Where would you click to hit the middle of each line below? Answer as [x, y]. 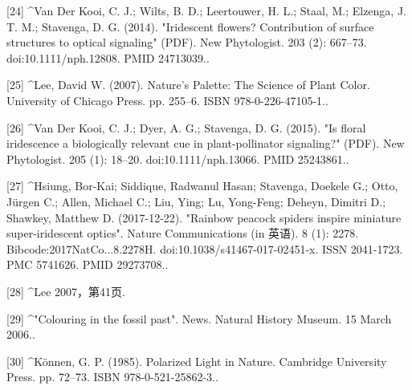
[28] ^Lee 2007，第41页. [66, 291]
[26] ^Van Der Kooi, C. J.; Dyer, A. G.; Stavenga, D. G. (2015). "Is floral [186, 127]
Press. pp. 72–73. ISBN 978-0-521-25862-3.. [112, 377]
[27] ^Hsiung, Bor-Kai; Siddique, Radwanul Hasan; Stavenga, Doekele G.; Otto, [202, 186]
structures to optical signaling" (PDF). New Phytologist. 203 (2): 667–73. [187, 42]
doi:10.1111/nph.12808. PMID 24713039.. [108, 57]
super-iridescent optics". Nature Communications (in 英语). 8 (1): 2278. [183, 233]
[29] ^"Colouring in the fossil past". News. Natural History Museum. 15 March [199, 318]
